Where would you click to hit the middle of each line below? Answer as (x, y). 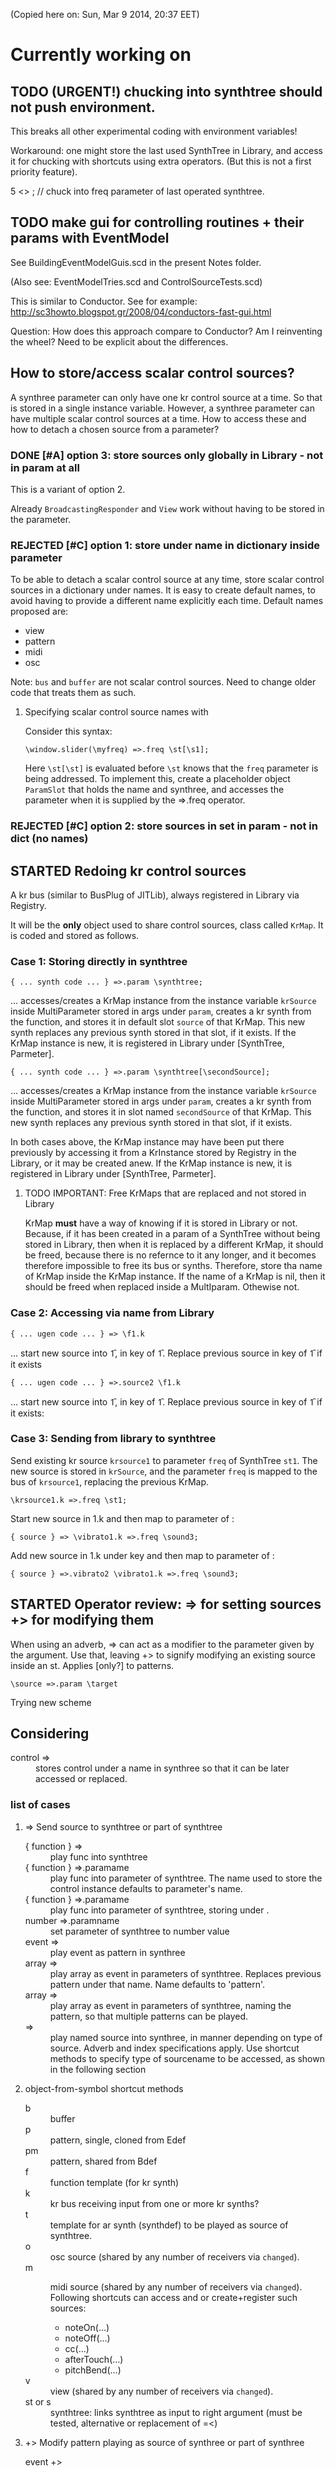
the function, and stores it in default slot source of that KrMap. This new (158, 1022)
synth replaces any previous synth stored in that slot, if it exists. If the (153, 1033)
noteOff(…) (87, 2338)
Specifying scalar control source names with (116, 712)
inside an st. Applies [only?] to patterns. (92, 1665)
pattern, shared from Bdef (103, 2161)
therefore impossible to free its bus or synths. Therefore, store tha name (173, 1266)
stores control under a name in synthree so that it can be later (162, 1768)
